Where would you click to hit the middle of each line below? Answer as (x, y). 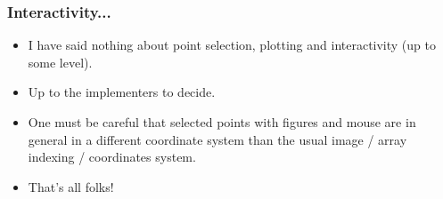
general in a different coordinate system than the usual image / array (217, 139)
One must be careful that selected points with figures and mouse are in (222, 122)
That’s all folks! (71, 186)
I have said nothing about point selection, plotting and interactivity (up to (232, 45)
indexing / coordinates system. (112, 157)
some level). (60, 62)
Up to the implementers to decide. (122, 92)
